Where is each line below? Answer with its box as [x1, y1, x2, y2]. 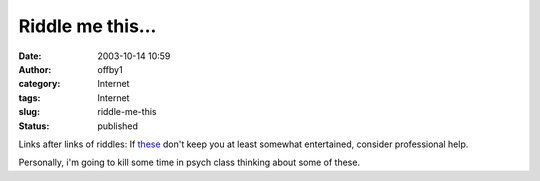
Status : [18, 120, 50, 132]
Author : [18, 63, 52, 75]
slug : [18, 106, 40, 118]
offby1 [97, 63, 124, 75]
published [97, 120, 139, 132]
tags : [18, 91, 41, 104]
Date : [18, 50, 42, 62]
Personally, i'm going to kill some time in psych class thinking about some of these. [18, 156, 360, 169]
